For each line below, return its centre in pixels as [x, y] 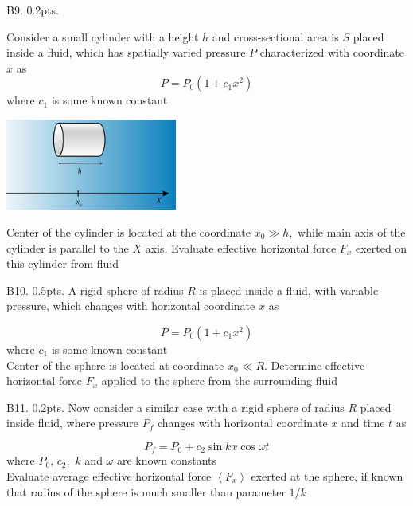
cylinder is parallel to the [68, 247]
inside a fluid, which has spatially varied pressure [126, 52]
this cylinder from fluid [62, 263]
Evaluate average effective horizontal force [109, 475]
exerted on [381, 247]
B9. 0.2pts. [33, 10]
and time [363, 423]
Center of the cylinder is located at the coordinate [129, 231]
